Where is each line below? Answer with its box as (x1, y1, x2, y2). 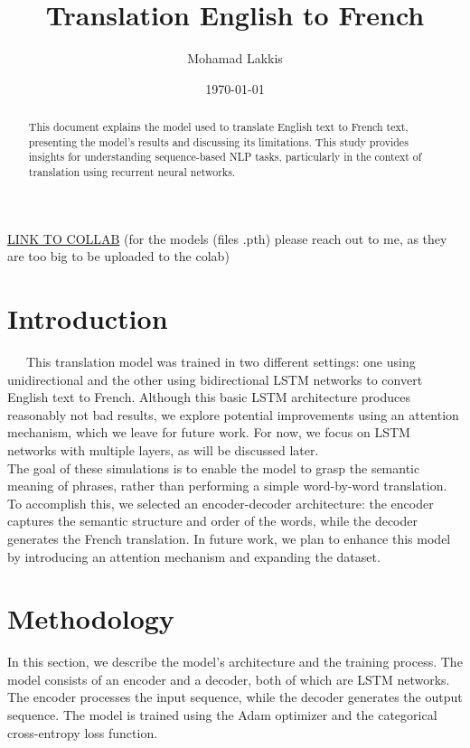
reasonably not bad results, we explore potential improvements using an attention (7, 405, 459, 424)
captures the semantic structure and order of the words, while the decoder (7, 511, 418, 530)
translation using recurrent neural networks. (28, 164, 236, 180)
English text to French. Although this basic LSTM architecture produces (7, 388, 410, 407)
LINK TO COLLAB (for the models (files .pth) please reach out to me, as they (7, 229, 447, 248)
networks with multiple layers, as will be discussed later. (7, 441, 319, 460)
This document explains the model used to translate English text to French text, (28, 119, 409, 135)
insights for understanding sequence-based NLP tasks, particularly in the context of (28, 149, 422, 164)
